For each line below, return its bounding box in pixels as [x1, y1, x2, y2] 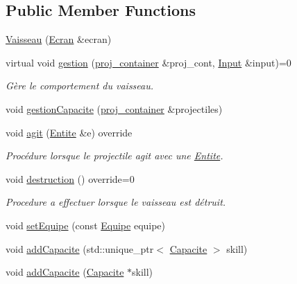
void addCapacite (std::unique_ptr [6, 241, 154, 256]
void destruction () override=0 [6, 171, 135, 186]
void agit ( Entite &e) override [6, 125, 133, 139]
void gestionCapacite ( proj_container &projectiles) [6, 101, 223, 116]
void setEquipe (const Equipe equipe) [6, 218, 166, 232]
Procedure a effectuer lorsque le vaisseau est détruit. [6, 195, 226, 209]
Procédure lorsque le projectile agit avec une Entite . [6, 148, 223, 163]
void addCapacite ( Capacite [6, 265, 124, 279]
